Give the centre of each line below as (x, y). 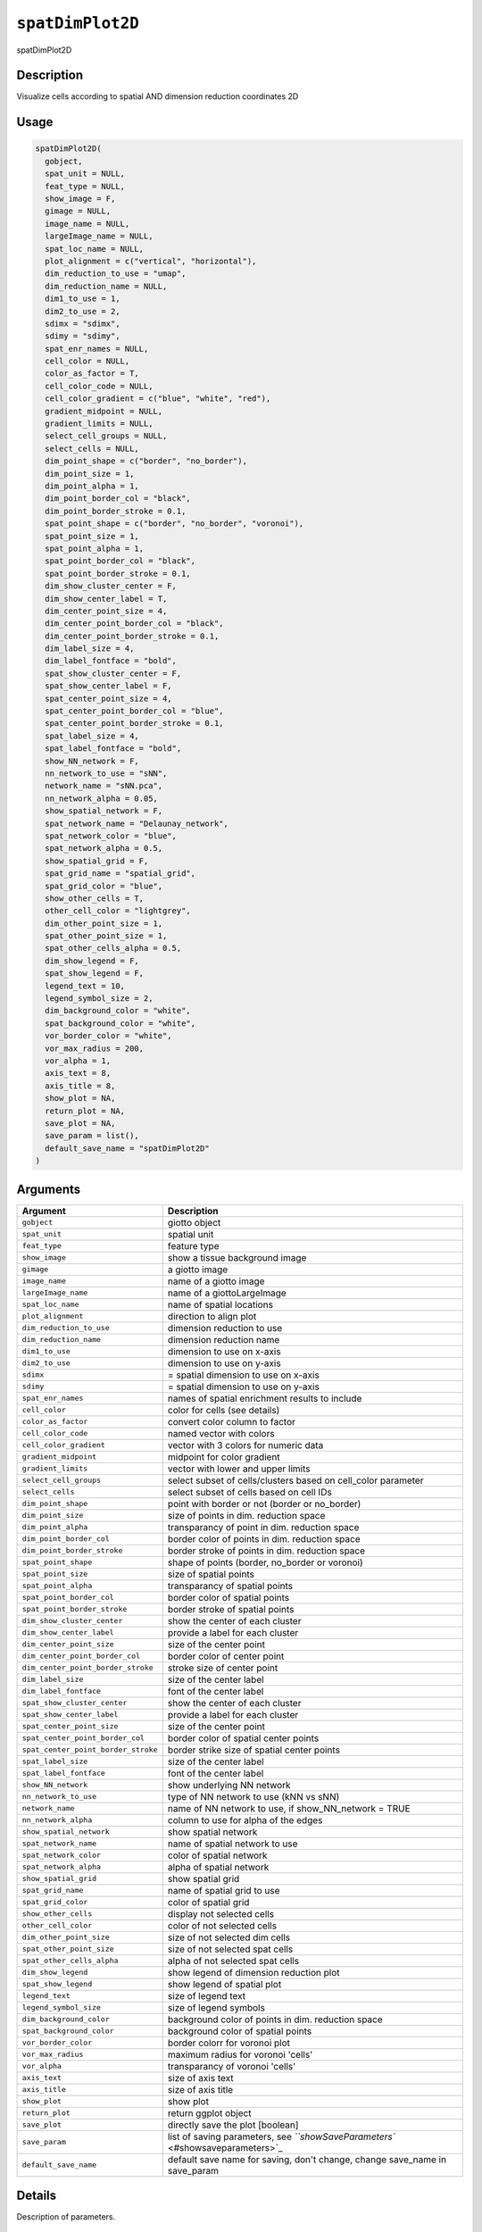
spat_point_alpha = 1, (95, 548)
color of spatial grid (208, 1902)
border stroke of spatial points (231, 1609)
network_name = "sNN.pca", (104, 786)
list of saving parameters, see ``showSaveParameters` (282, 2136)
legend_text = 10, (85, 986)
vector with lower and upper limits (239, 1469)
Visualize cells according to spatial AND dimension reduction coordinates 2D (158, 96)
